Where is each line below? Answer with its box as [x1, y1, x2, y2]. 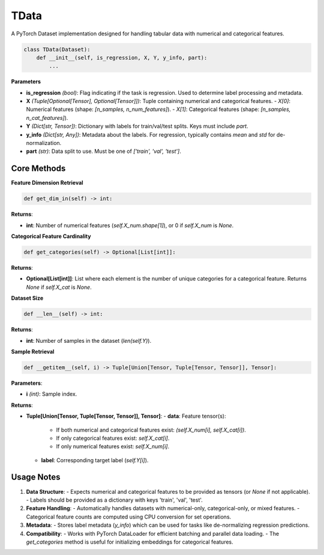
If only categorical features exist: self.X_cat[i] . [56, 435, 170, 442]
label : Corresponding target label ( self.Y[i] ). [41, 456, 149, 464]
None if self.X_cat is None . [26, 283, 92, 291]
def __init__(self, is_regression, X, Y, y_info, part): [36, 54, 208, 61]
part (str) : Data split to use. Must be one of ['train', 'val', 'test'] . [26, 147, 181, 155]
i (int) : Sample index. [26, 390, 77, 398]
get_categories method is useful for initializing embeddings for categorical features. [26, 538, 233, 545]
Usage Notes [11, 472, 61, 482]
